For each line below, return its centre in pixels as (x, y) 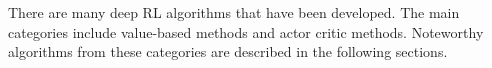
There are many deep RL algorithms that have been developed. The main (234, 12)
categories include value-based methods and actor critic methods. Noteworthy (246, 31)
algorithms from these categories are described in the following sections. (228, 51)
